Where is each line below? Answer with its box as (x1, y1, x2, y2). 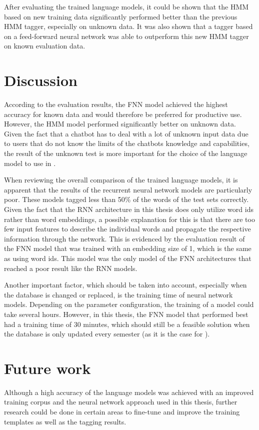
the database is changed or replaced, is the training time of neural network (4, 289, 233, 299)
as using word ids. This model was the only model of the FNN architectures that (4, 253, 251, 263)
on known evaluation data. (4, 40, 85, 51)
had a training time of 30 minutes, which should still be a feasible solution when (4, 318, 250, 329)
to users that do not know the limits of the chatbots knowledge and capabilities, (4, 138, 249, 148)
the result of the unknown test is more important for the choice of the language (4, 148, 247, 158)
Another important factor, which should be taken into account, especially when (4, 279, 247, 290)
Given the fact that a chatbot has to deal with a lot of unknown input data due (4, 128, 248, 138)
